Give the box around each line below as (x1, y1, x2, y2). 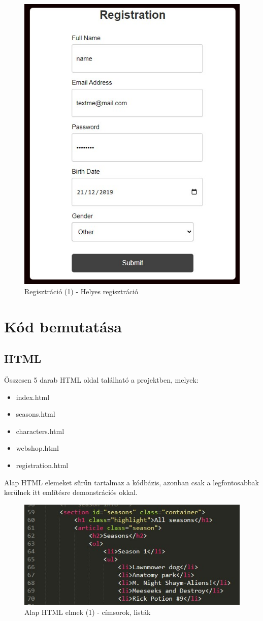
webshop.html (16, 443, 59, 453)
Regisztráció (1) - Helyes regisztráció (24, 286, 139, 296)
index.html (16, 391, 50, 402)
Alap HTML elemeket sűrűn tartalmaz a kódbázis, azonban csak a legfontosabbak (4, 477, 259, 487)
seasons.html (16, 409, 55, 419)
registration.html (16, 460, 69, 471)
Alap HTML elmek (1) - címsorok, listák (24, 606, 151, 617)
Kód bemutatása (4, 316, 122, 336)
